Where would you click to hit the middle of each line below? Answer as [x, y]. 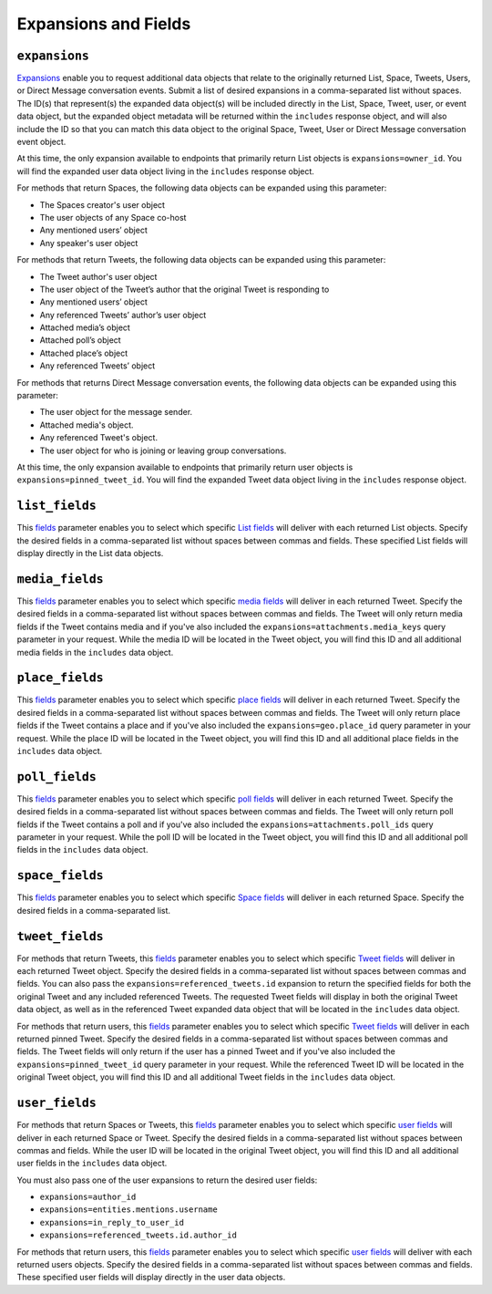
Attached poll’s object [81, 340]
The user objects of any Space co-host [113, 217]
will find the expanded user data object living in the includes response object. [165, 171]
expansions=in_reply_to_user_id [112, 1222]
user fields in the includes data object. [92, 1164]
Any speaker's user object [89, 243]
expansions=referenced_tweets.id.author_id [138, 1235]
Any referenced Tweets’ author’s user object [123, 315]
